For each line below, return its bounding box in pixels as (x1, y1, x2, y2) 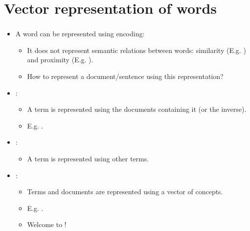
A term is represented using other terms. (27, 154, 149, 164)
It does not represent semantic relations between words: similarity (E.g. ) (27, 45, 246, 55)
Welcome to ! (27, 219, 67, 230)
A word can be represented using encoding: (15, 28, 145, 39)
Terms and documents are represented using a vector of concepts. (27, 186, 223, 197)
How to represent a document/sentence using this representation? (27, 71, 224, 81)
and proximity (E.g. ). (27, 54, 93, 65)
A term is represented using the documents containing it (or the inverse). (27, 104, 247, 114)
